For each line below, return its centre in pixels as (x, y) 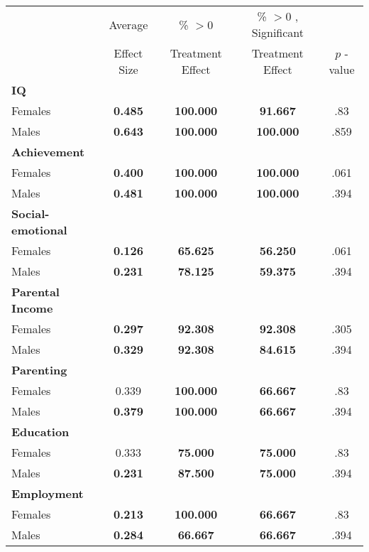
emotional (39, 230)
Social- (31, 213)
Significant (278, 32)
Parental (35, 292)
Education (40, 432)
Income (32, 308)
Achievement (48, 152)
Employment (48, 493)
